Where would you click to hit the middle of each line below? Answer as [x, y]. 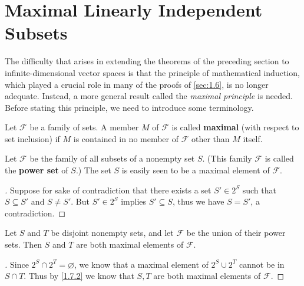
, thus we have [198, 201]
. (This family [227, 158]
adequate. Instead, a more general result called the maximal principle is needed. [149, 96]
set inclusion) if [32, 138]
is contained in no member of [126, 138]
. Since [17, 264]
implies [134, 201]
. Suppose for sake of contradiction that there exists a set [108, 190]
